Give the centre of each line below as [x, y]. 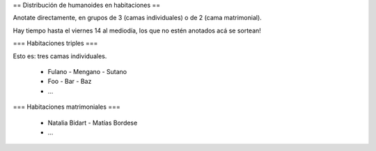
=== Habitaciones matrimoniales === [67, 107]
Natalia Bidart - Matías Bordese [93, 123]
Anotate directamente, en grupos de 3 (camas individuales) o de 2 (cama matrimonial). [138, 18]
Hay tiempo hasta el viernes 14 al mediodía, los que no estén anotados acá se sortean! [137, 30]
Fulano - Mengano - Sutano [87, 71]
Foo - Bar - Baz [70, 81]
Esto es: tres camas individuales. [60, 56]
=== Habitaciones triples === [55, 43]
